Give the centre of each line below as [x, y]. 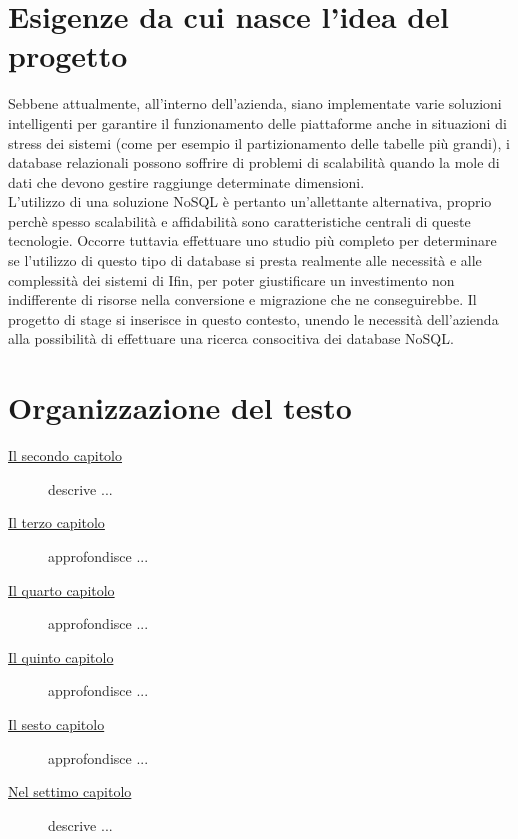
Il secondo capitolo [65, 455]
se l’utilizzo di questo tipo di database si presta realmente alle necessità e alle [245, 260]
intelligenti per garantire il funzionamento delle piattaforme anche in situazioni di [257, 122]
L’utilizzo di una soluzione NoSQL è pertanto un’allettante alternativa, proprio [250, 201]
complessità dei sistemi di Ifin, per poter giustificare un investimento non [231, 279]
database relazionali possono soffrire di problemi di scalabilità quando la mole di [254, 162]
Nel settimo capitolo [70, 791]
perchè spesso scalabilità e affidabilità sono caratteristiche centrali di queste [239, 220]
